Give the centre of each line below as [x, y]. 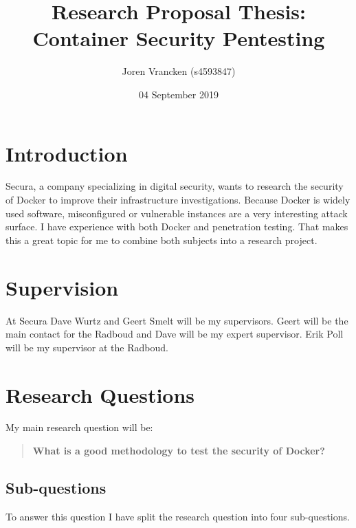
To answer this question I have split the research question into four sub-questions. [178, 516]
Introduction [67, 153]
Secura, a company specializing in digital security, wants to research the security [175, 186]
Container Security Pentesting [179, 38]
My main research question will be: [79, 427]
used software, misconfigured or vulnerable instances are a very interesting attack [177, 213]
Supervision [62, 287]
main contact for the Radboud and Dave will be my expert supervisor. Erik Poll [175, 334]
